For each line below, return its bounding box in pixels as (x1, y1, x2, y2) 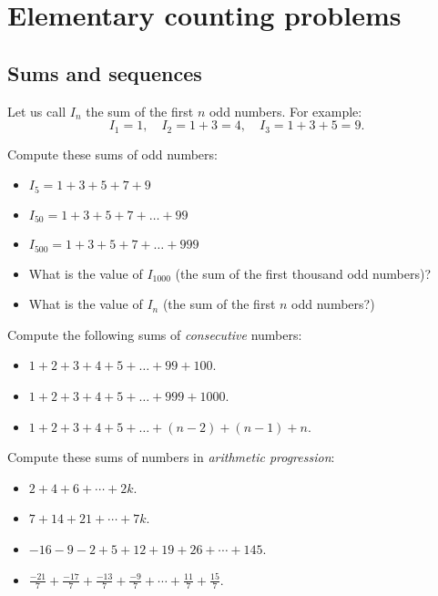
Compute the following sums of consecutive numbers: (7, 324, 302, 344)
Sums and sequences (7, 58, 202, 87)
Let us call (7, 101, 66, 120)
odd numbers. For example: (209, 101, 362, 120)
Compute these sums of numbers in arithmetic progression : (7, 447, 335, 467)
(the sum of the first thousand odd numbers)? (175, 263, 431, 283)
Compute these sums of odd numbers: (7, 144, 218, 163)
